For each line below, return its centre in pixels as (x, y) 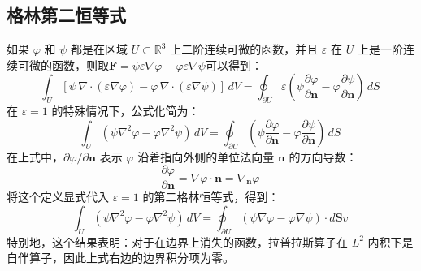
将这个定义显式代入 (58, 197)
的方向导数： (323, 156)
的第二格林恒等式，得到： (211, 197)
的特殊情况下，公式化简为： (126, 111)
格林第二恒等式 (66, 15)
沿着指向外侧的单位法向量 (206, 156)
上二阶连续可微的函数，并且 (244, 49)
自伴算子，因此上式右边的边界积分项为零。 (120, 258)
